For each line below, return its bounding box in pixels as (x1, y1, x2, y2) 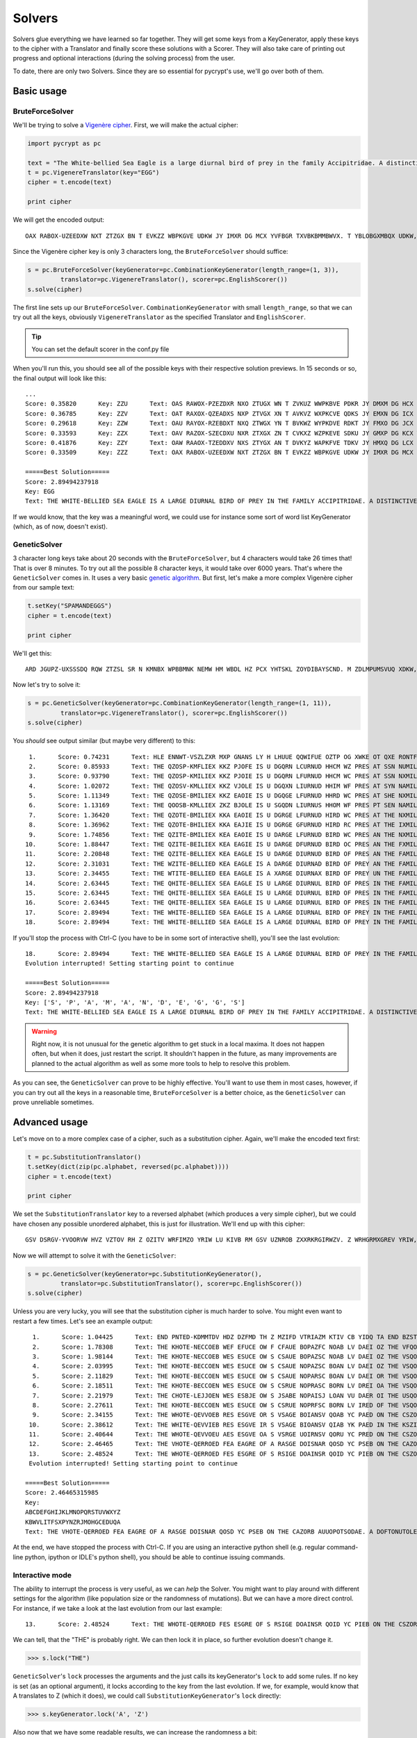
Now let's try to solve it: (13, 681, 81, 689)
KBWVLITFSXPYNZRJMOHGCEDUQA (25, 1518, 121, 1526)
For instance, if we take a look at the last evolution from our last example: (13, 1604, 222, 1612)
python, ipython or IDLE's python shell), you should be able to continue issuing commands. (24, 1552, 285, 1561)
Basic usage (13, 85, 67, 97)
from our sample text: (13, 583, 75, 592)
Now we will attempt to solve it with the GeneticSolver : (13, 1251, 177, 1260)
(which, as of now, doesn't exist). (13, 522, 108, 531)
